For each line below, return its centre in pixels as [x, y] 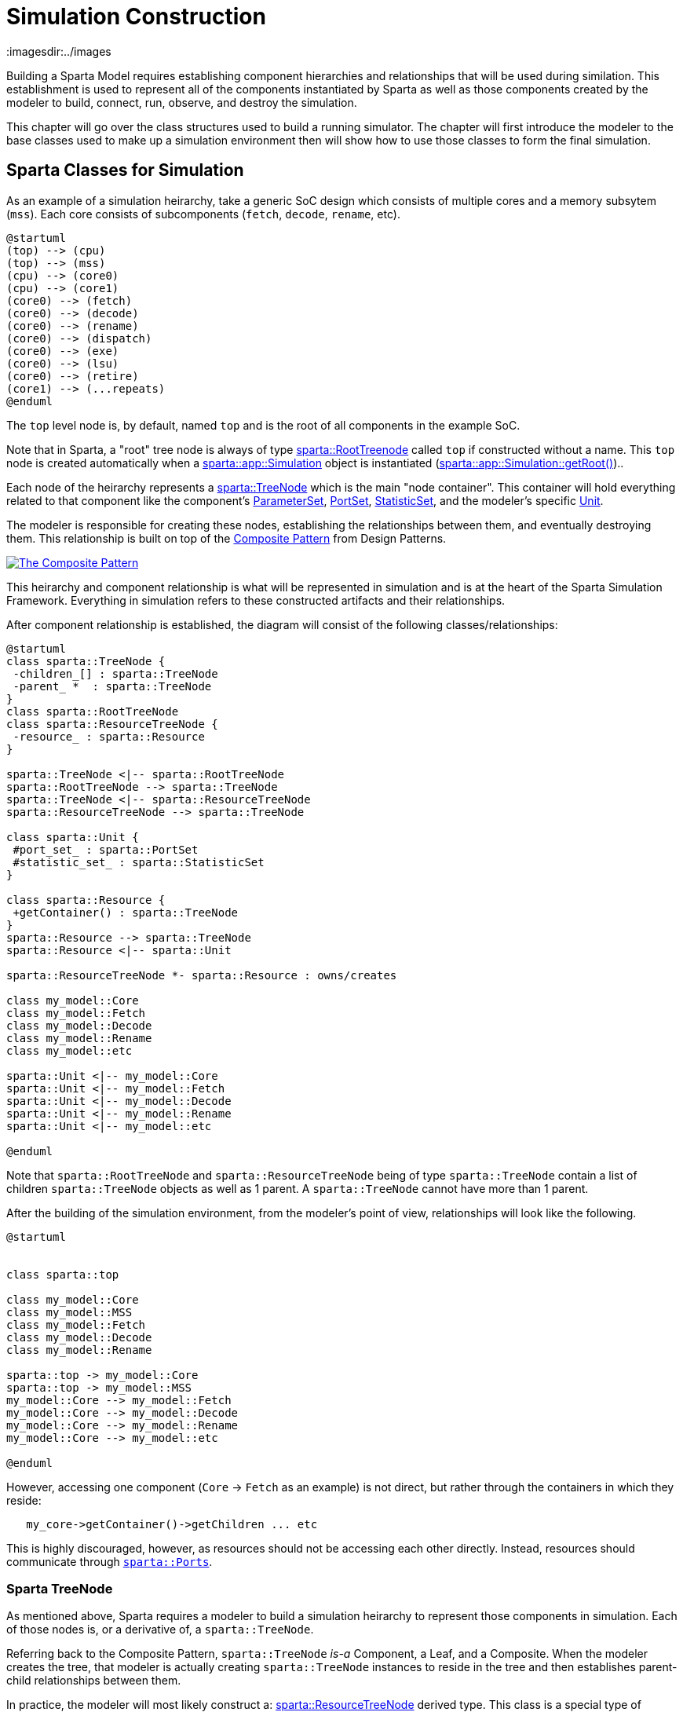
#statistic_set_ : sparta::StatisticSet [139, 862]
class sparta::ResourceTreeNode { [112, 724]
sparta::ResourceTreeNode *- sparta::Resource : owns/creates [202, 975]
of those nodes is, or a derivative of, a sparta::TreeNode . [160, 1630]
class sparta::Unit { [73, 837]
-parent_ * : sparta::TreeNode [112, 686]
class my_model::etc [69, 1050]
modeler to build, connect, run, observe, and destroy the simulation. [182, 102]
